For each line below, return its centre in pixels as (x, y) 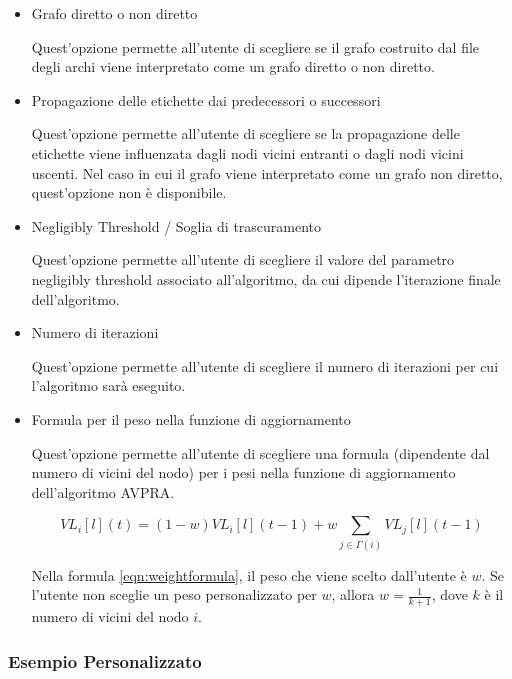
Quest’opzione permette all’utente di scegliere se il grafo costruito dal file (255, 46)
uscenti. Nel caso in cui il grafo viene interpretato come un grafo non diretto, (267, 172)
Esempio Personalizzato (105, 660)
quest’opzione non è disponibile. (129, 192)
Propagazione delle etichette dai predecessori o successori (206, 99)
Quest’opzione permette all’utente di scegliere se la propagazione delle (245, 133)
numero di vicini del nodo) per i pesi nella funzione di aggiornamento (243, 472)
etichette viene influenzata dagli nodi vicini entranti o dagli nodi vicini (247, 152)
